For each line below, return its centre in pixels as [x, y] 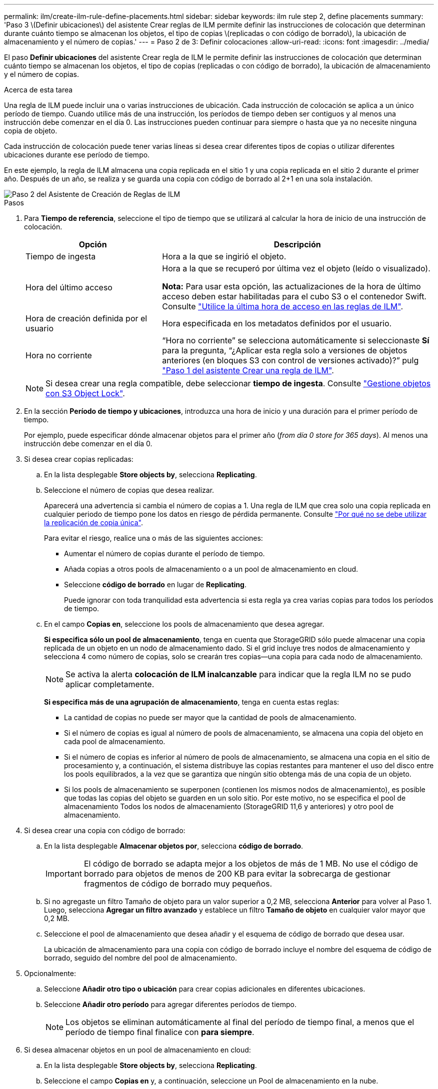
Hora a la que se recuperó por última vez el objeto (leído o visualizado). [296, 268]
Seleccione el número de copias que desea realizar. [129, 490]
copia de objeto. [31, 131]
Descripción [297, 244]
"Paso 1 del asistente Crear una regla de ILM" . [248, 370]
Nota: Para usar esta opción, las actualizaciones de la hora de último [291, 286]
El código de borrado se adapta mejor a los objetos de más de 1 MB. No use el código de [251, 864]
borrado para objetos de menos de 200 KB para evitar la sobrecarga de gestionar [237, 874]
